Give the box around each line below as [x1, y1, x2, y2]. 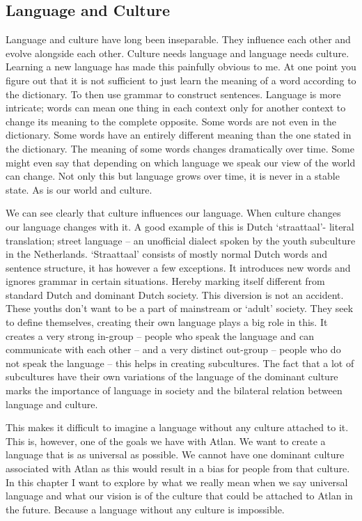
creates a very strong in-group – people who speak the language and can [6, 328, 314, 343]
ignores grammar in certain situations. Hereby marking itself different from [6, 274, 325, 288]
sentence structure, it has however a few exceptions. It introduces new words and [6, 260, 351, 274]
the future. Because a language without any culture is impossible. [6, 501, 285, 516]
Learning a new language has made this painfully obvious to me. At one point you [6, 59, 356, 74]
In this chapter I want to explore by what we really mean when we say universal [6, 474, 348, 489]
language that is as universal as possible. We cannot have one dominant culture [6, 447, 345, 462]
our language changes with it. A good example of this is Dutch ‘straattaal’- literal [6, 219, 354, 233]
